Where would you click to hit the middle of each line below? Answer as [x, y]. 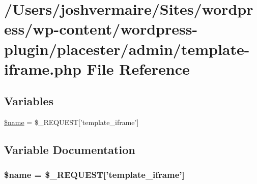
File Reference [138, 68]
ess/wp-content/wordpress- [101, 29]
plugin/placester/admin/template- [127, 49]
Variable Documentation [70, 150]
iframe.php [43, 68]
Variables [29, 101]
